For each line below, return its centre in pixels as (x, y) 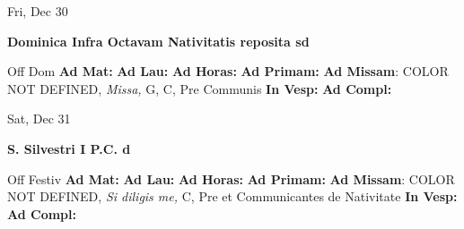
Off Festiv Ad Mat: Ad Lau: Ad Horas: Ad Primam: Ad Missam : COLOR (231, 178)
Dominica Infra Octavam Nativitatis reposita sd (158, 41)
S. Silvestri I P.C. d (69, 148)
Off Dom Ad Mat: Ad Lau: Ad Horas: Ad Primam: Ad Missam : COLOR (228, 71)
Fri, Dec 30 (38, 11)
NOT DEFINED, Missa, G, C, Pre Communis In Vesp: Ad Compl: (200, 88)
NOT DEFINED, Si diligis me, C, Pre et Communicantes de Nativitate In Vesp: (232, 196)
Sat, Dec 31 (39, 119)
